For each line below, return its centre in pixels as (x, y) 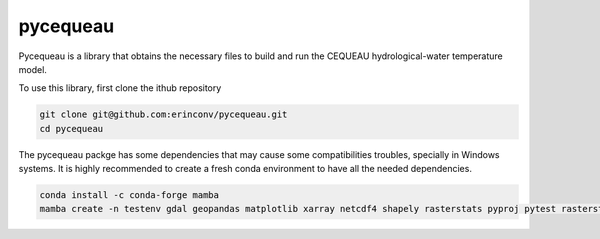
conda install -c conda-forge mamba (129, 195)
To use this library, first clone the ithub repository (120, 88)
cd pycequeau (71, 128)
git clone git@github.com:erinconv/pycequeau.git (163, 114)
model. (32, 69)
